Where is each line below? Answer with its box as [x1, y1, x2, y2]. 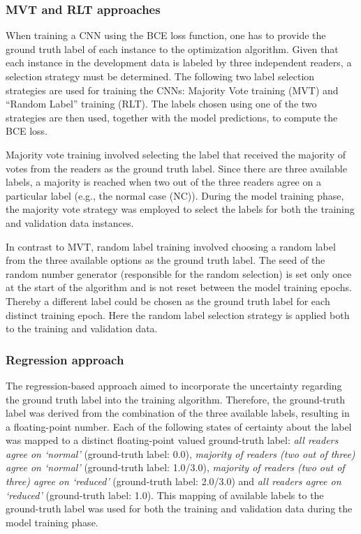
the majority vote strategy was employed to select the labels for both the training [6, 202, 355, 216]
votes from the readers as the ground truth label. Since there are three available [6, 161, 347, 175]
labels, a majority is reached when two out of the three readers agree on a [6, 175, 321, 189]
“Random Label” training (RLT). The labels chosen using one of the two [6, 96, 317, 111]
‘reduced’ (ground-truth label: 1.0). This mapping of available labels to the [6, 487, 324, 502]
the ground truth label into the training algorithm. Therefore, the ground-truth [6, 392, 346, 406]
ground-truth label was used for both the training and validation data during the [6, 501, 353, 516]
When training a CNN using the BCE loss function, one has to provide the [6, 28, 326, 43]
